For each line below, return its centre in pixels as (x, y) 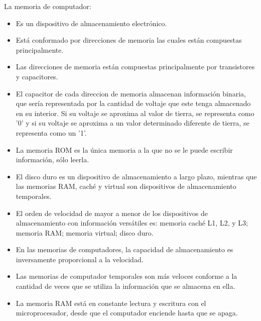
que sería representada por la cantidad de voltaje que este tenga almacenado (133, 103)
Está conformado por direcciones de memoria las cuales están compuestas (129, 40)
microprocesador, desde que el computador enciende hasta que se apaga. (127, 313)
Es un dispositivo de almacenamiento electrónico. (91, 23)
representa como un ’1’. (51, 132)
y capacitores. (37, 76)
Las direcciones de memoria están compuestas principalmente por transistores (135, 67)
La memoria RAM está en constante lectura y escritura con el (111, 303)
